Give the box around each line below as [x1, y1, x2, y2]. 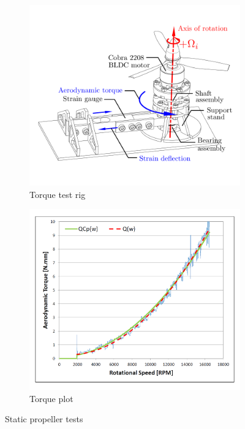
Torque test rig [29, 188, 86, 200]
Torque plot [29, 392, 73, 404]
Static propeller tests [5, 412, 83, 425]
